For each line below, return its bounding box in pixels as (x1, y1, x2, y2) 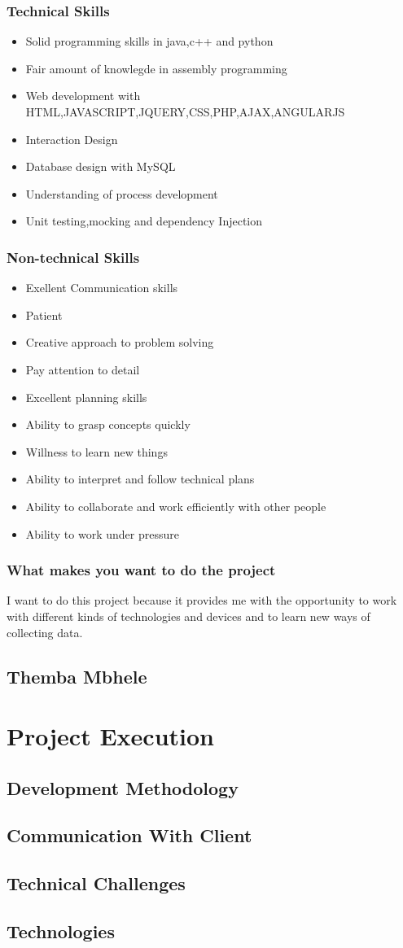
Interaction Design (25, 130, 118, 147)
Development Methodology (7, 775, 239, 800)
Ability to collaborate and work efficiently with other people (25, 497, 326, 514)
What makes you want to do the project (7, 560, 276, 580)
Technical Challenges (7, 871, 186, 896)
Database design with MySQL (25, 158, 176, 175)
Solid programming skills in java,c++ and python (25, 33, 274, 50)
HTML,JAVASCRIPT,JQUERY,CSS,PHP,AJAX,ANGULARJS (25, 103, 345, 120)
